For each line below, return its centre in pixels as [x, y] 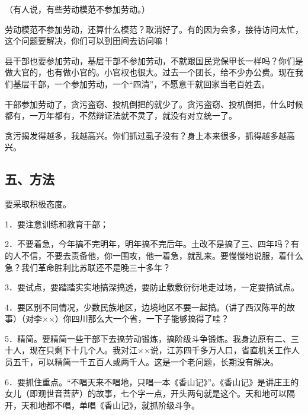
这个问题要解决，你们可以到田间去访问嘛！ [88, 41]
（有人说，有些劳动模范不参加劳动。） [77, 9]
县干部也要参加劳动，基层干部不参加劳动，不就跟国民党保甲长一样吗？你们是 [154, 60]
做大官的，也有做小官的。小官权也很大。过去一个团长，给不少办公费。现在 [150, 72]
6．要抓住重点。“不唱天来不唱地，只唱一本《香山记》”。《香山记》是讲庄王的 [152, 381]
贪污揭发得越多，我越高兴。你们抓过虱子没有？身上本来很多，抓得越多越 [146, 135]
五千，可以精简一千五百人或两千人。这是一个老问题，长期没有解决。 [145, 362]
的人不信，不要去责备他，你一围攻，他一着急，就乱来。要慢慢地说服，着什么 [154, 255]
